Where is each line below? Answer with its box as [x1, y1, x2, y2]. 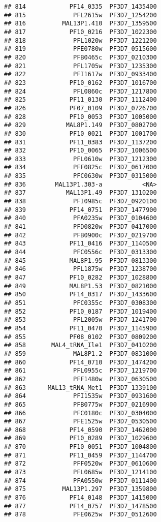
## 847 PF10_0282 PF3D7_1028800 [4, 274, 157, 281]
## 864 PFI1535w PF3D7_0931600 [4, 392, 157, 400]
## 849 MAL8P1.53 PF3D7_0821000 [4, 282, 157, 290]
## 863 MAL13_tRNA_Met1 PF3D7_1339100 [4, 384, 157, 391]
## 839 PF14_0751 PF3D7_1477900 [4, 206, 157, 213]
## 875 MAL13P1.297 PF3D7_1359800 [4, 485, 157, 493]
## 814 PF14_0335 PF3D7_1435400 [4, 3, 157, 10]
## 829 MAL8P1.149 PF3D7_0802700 [4, 121, 157, 129]
